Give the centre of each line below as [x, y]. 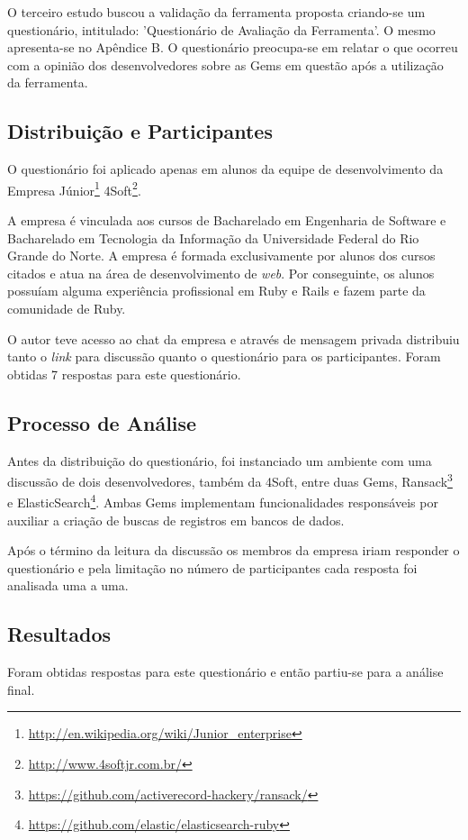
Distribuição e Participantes [140, 131]
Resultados [59, 634]
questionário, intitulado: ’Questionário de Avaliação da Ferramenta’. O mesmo [221, 29]
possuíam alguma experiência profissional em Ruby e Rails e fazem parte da [216, 291]
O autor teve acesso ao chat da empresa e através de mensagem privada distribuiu [234, 338]
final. [21, 689]
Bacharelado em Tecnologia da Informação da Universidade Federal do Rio [213, 237]
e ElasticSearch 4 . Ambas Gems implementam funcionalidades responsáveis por [223, 501]
